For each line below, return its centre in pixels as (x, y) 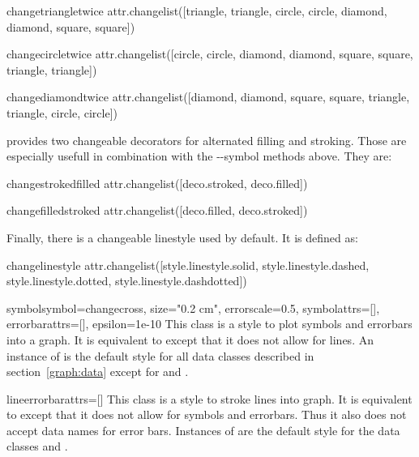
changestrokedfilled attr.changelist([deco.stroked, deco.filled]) (157, 183)
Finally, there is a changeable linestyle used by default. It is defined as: (182, 237)
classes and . (37, 446)
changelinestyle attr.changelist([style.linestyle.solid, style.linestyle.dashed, (188, 265)
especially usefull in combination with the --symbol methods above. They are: (199, 156)
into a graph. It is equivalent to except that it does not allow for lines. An (190, 339)
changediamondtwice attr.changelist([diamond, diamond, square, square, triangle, (208, 97)
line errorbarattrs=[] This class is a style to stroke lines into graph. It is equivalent (209, 398)
